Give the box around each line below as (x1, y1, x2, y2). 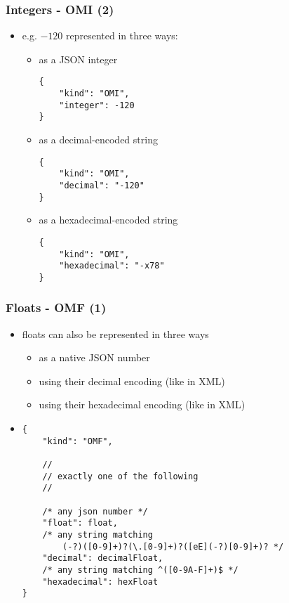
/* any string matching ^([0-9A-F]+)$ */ (42, 564, 238, 575)
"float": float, (42, 518, 118, 529)
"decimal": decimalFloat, (42, 553, 163, 564)
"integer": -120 (59, 100, 135, 110)
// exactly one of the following (42, 471, 199, 481)
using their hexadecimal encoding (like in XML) (39, 397, 246, 412)
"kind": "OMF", (42, 436, 113, 446)
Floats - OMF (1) (6, 299, 107, 316)
